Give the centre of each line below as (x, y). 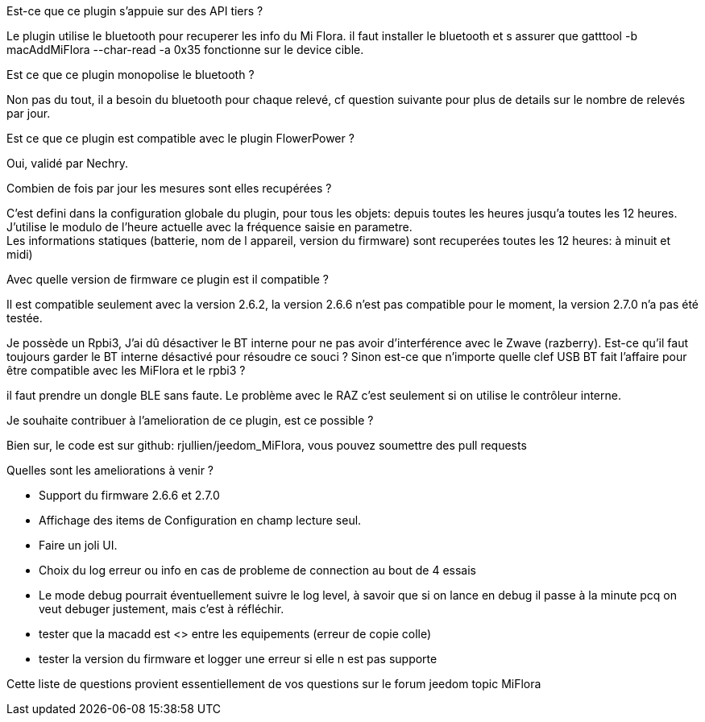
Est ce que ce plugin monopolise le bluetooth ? (131, 75)
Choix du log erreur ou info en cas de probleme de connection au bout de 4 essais (257, 570)
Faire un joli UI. (78, 545)
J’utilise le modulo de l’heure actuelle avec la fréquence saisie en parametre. (209, 227)
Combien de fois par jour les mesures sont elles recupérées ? (169, 188)
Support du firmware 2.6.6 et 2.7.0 (129, 495)
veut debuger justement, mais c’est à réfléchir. (162, 609)
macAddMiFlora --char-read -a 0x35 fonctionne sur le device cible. (185, 50)
